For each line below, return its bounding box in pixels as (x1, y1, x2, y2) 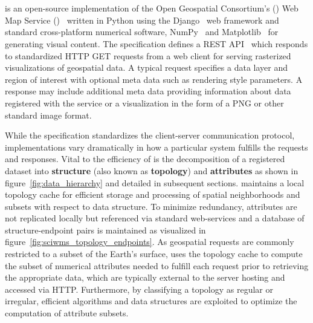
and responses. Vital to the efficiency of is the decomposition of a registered (5, 152, 285, 165)
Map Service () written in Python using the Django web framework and (5, 13, 279, 26)
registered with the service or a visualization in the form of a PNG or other (5, 96, 284, 109)
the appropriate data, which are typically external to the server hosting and (5, 271, 285, 284)
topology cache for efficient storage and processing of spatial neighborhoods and (5, 188, 300, 201)
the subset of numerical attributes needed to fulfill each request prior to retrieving (5, 259, 309, 272)
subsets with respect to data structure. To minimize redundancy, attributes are (5, 200, 297, 212)
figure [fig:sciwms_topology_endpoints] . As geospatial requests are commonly (5, 235, 294, 248)
